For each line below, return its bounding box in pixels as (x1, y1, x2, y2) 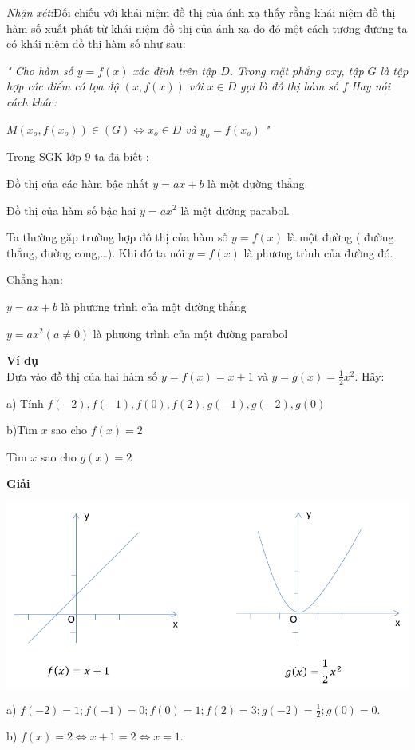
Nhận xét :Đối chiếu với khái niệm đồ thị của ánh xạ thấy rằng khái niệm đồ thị (6, 4, 396, 20)
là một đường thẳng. (207, 174, 308, 191)
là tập (380, 62, 409, 78)
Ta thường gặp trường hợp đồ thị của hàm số (6, 229, 228, 245)
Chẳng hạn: (6, 271, 63, 288)
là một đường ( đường (287, 229, 394, 245)
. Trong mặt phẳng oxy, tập (229, 62, 364, 78)
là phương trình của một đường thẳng (61, 297, 247, 314)
